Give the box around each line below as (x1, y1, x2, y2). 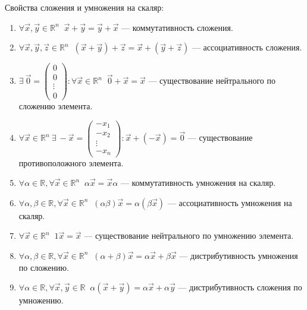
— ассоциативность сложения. (192, 41, 302, 53)
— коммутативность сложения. (121, 21, 233, 33)
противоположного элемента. (18, 156, 124, 169)
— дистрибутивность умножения (179, 249, 298, 261)
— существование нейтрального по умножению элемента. (84, 229, 294, 242)
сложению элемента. (18, 100, 93, 112)
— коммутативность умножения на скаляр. (120, 176, 276, 189)
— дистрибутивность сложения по (178, 281, 302, 293)
